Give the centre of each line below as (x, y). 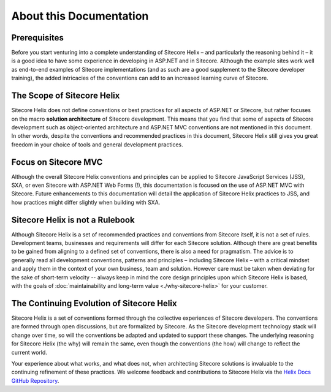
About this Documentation (80, 16)
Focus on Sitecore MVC (57, 162)
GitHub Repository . (35, 380)
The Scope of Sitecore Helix (66, 96)
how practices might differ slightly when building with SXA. (86, 202)
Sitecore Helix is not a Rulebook (73, 220)
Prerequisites (37, 38)
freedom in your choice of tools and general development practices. (97, 145)
